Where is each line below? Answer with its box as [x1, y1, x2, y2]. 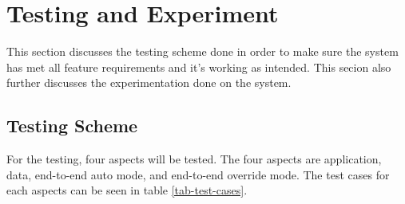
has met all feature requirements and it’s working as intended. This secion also [6, 58, 391, 75]
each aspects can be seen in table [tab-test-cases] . [6, 182, 248, 198]
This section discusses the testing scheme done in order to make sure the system [6, 43, 399, 60]
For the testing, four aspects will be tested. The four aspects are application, [6, 151, 382, 167]
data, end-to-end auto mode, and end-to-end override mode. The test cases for [6, 166, 390, 182]
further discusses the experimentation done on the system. [6, 74, 292, 91]
